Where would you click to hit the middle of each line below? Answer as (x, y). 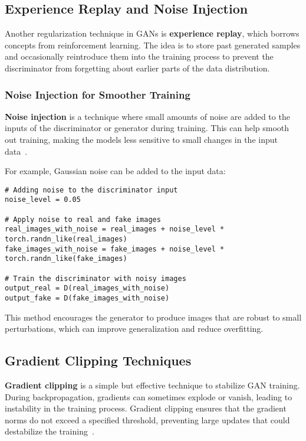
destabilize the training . (50, 431)
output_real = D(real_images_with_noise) (87, 288)
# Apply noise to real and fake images (83, 219)
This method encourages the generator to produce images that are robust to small (153, 317)
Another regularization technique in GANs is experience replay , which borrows (152, 33)
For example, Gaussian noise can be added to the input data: (115, 171)
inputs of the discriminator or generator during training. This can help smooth (147, 128)
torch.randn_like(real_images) (66, 239)
